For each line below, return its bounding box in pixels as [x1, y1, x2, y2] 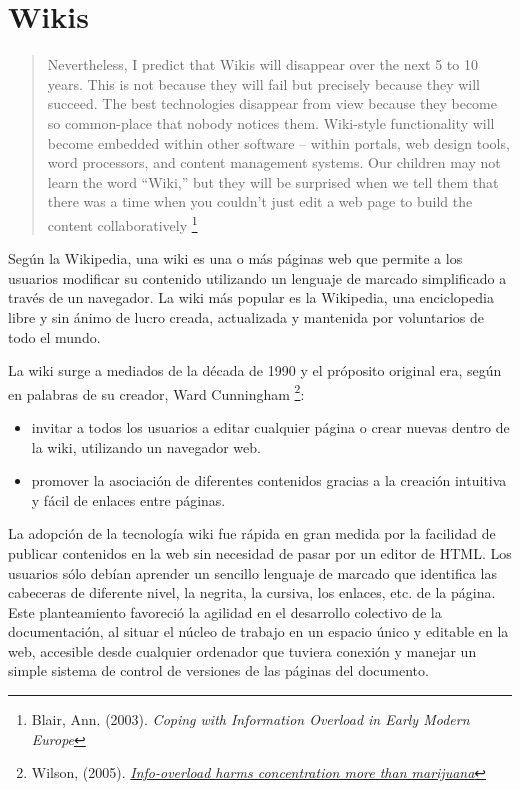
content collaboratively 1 [47, 211, 198, 235]
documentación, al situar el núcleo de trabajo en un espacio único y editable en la [8, 621, 509, 642]
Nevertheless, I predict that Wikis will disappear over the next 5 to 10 [47, 54, 478, 75]
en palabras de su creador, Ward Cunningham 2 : [8, 380, 305, 404]
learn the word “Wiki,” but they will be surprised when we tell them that [47, 171, 499, 192]
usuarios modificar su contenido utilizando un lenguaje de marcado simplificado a [8, 267, 507, 288]
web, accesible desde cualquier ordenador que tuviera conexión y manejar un [8, 640, 477, 661]
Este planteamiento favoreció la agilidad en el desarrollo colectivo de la [8, 601, 442, 622]
